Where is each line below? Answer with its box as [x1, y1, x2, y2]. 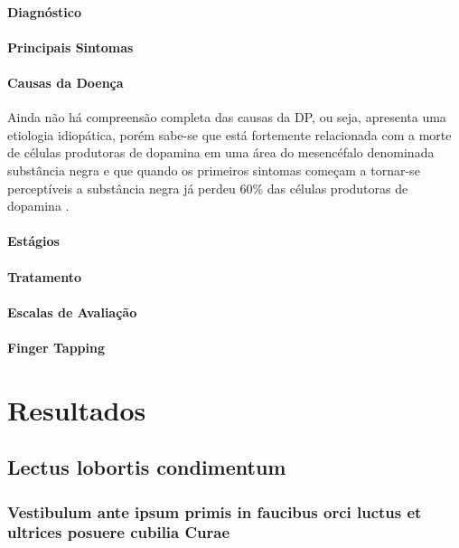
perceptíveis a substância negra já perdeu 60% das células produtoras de [7, 178, 408, 197]
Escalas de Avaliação [7, 302, 137, 321]
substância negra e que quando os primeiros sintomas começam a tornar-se [7, 160, 420, 179]
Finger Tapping [7, 337, 106, 356]
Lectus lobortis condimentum [7, 453, 286, 481]
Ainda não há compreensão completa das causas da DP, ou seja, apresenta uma [7, 108, 446, 127]
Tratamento [7, 267, 81, 286]
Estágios [7, 231, 60, 250]
